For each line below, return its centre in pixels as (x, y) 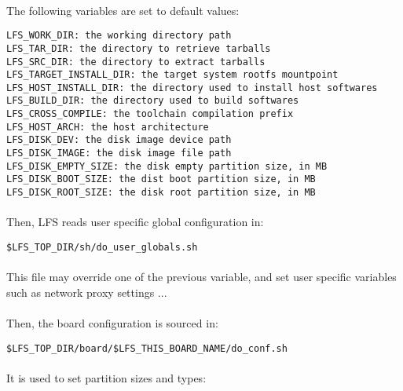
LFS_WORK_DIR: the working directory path (119, 36)
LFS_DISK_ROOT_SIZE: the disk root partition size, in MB (161, 193)
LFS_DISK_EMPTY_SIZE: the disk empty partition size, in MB (167, 166)
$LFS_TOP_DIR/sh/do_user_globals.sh (102, 247)
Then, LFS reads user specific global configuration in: (135, 222)
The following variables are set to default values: (123, 10)
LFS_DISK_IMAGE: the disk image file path (119, 153)
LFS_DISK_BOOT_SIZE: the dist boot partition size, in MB (161, 179)
